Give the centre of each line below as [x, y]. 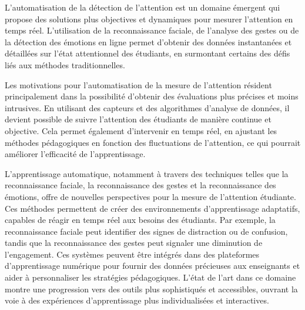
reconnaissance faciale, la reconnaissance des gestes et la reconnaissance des [140, 185]
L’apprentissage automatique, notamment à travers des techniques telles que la [147, 173]
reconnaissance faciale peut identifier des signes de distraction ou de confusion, [146, 231]
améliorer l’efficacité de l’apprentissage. [75, 154]
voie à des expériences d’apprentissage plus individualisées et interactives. [137, 300]
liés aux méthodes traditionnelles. [65, 64]
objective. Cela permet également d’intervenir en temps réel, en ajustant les [141, 130]
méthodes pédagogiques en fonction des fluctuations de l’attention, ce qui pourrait [153, 142]
